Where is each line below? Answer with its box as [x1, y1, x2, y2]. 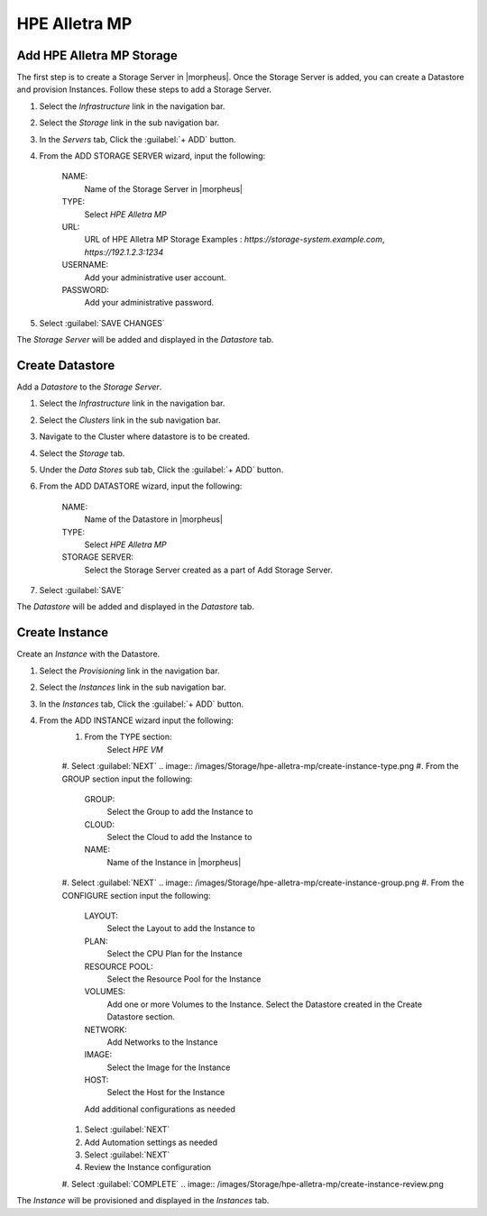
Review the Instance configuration [84, 1162, 212, 1173]
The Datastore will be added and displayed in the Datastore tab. [16, 601, 254, 612]
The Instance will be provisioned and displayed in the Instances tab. [16, 1195, 270, 1206]
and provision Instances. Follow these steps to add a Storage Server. [16, 84, 272, 95]
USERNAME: [61, 260, 109, 270]
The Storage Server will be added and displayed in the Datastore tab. [16, 334, 274, 345]
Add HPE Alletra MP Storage [16, 48, 178, 63]
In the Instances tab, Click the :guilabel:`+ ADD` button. [39, 699, 244, 709]
